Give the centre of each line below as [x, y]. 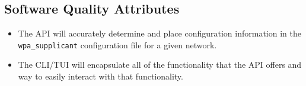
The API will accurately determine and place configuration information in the [160, 33]
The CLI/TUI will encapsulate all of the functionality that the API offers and [160, 64]
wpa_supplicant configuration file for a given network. [117, 44]
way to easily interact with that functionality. [101, 76]
